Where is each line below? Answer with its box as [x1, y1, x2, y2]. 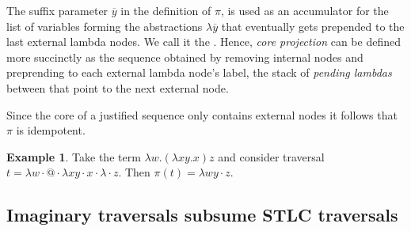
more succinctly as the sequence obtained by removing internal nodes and [6, 48, 363, 65]
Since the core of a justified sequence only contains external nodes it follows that [6, 106, 398, 123]
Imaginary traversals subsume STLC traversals [6, 203, 398, 227]
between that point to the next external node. [6, 79, 229, 96]
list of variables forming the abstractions [6, 17, 203, 34]
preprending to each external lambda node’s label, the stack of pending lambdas [6, 64, 392, 81]
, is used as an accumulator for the [220, 2, 389, 18]
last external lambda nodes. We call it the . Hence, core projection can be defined [6, 33, 401, 50]
